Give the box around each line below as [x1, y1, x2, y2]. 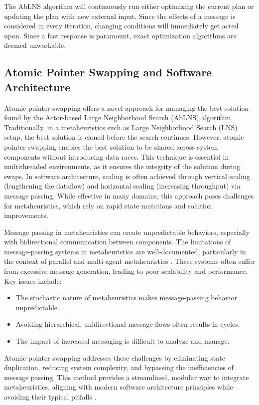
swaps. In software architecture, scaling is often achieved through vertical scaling [4, 171, 250, 181]
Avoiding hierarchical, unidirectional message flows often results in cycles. [15, 319, 240, 329]
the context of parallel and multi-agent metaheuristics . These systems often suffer [4, 256, 255, 266]
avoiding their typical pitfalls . [4, 392, 97, 402]
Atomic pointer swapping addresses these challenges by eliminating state [4, 352, 225, 363]
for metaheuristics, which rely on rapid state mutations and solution [4, 200, 212, 210]
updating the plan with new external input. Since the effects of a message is [4, 10, 236, 21]
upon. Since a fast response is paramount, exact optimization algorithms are [4, 30, 237, 40]
